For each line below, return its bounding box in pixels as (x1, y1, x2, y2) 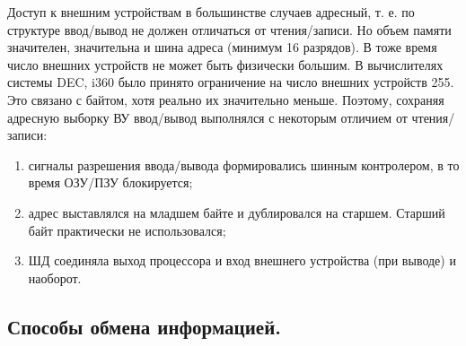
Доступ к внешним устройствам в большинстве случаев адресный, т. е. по (7, 3, 415, 21)
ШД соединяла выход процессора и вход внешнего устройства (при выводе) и (28, 251, 456, 270)
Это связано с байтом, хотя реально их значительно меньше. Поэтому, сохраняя (7, 90, 444, 108)
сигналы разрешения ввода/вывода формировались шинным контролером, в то (28, 155, 460, 174)
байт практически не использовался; (28, 221, 226, 239)
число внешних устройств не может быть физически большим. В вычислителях (7, 55, 444, 74)
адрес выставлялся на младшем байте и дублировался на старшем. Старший (28, 203, 445, 221)
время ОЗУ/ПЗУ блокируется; (28, 173, 193, 192)
